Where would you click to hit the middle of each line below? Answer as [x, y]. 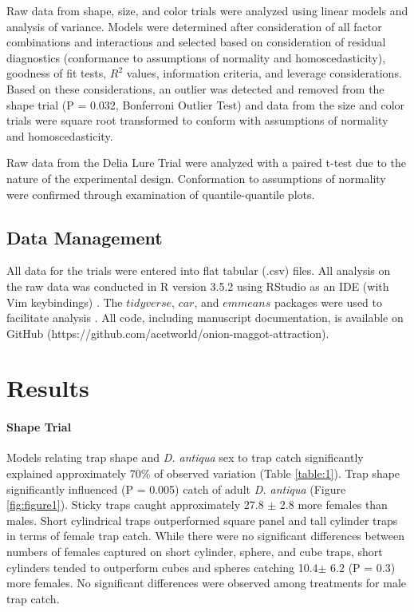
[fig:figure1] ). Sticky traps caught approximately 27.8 [135, 505]
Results [48, 388]
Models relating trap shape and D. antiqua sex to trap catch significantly [185, 457]
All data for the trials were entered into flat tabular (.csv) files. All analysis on [199, 270]
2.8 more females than [333, 505]
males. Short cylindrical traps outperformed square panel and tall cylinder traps [202, 520]
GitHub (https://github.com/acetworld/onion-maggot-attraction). [168, 333]
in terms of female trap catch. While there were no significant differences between [205, 536]
